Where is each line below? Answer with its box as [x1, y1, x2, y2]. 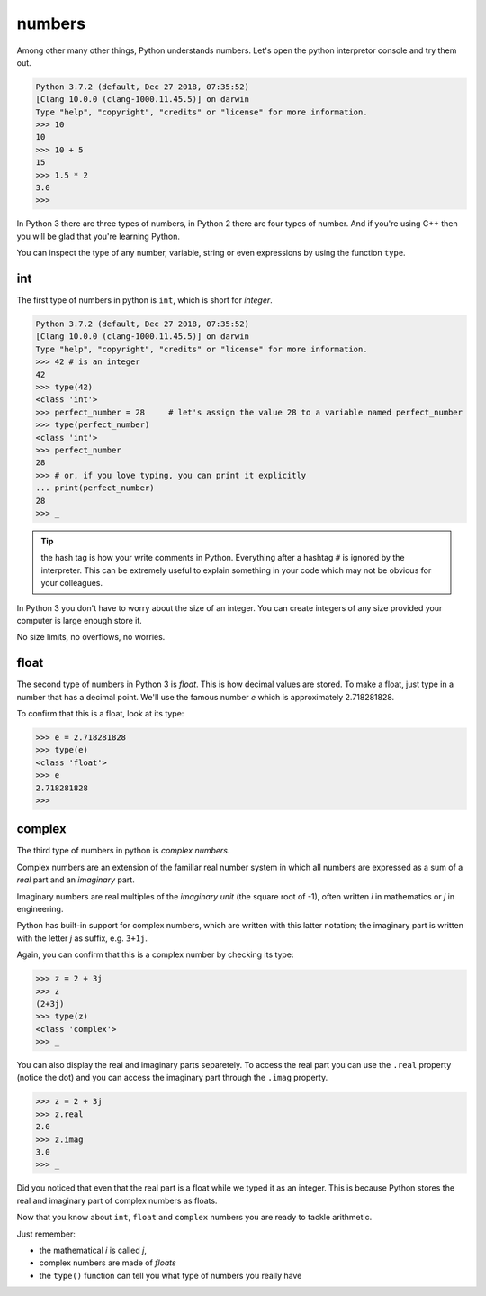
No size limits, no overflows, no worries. [16, 632, 166, 643]
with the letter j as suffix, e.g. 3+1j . [16, 933, 148, 944]
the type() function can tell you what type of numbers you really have [39, 1270, 302, 1281]
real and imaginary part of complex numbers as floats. [16, 1195, 218, 1206]
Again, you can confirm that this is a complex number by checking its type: [16, 949, 294, 960]
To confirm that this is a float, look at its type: [16, 707, 184, 718]
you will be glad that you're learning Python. [16, 231, 180, 242]
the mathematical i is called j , [39, 1245, 148, 1255]
